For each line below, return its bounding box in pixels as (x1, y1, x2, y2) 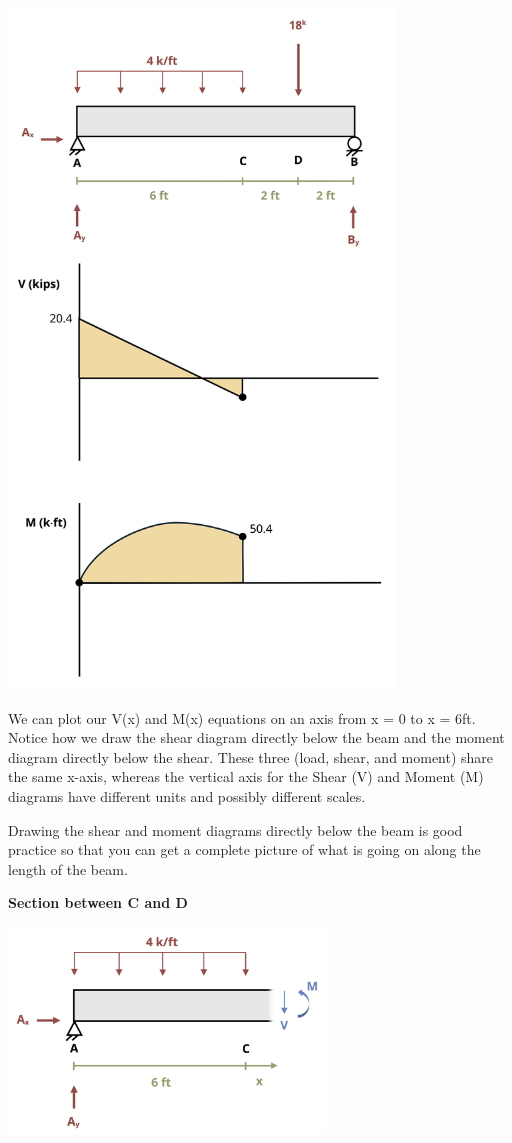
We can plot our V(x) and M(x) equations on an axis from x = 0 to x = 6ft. (8, 707, 476, 728)
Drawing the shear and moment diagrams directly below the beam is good (8, 819, 463, 840)
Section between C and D (8, 892, 188, 913)
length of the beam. (8, 858, 128, 879)
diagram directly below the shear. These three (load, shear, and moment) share (8, 746, 494, 767)
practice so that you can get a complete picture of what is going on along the (8, 839, 481, 860)
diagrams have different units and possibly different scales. (8, 786, 366, 807)
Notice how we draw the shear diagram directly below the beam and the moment (8, 727, 505, 748)
